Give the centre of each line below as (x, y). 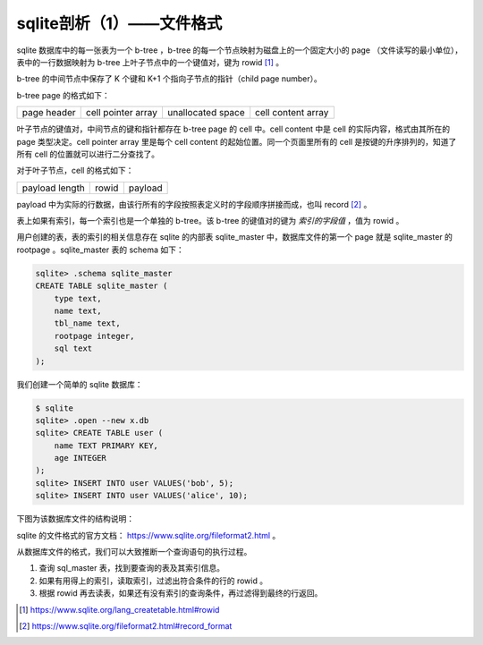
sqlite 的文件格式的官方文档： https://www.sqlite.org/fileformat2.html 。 (148, 535)
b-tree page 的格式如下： (64, 95)
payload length (53, 188)
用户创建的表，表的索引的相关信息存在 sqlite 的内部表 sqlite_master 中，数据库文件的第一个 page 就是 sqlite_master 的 (235, 237)
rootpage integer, (94, 336)
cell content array (292, 113)
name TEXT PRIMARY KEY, (106, 446)
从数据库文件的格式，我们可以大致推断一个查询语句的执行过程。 (134, 552)
